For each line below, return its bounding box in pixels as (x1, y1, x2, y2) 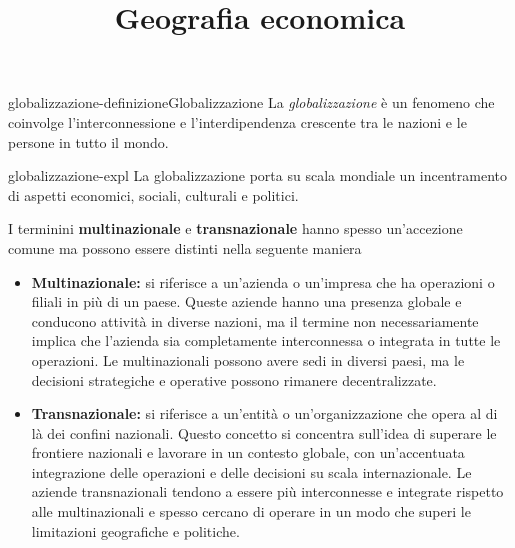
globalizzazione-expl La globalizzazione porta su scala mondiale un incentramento (8, 165, 507, 186)
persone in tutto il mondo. (8, 131, 169, 152)
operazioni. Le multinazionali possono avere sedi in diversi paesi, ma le (31, 349, 465, 370)
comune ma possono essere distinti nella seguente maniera (8, 237, 362, 258)
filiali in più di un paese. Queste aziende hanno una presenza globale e (31, 291, 462, 312)
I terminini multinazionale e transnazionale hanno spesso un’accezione (8, 218, 463, 239)
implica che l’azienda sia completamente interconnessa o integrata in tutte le (31, 330, 501, 351)
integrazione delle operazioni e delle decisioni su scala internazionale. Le (31, 461, 472, 482)
